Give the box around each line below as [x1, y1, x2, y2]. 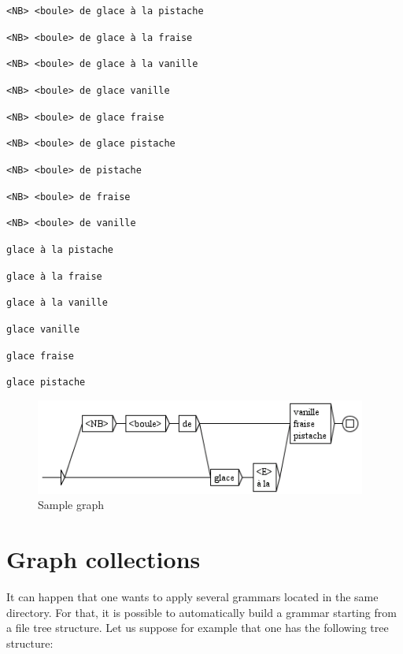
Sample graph [38, 496, 105, 513]
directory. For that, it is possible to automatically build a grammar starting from [6, 604, 397, 620]
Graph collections [6, 543, 201, 575]
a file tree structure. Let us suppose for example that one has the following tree [6, 619, 389, 636]
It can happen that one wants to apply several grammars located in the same [6, 589, 379, 605]
